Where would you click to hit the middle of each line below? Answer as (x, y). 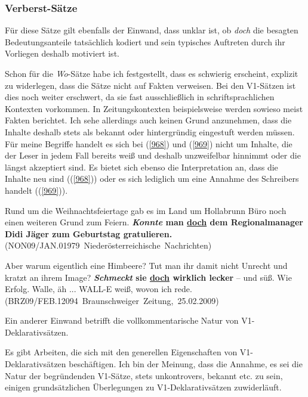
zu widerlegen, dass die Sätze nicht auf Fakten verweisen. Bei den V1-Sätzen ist (150, 85)
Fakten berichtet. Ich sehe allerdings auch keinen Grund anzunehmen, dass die (148, 120)
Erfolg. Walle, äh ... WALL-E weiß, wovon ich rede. (98, 289)
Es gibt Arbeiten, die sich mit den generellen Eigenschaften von (121, 352)
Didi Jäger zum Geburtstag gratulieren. (89, 233)
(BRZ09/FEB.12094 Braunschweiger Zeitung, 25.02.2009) (112, 300)
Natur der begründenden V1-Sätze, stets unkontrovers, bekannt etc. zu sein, (144, 375)
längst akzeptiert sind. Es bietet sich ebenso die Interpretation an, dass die (141, 167)
